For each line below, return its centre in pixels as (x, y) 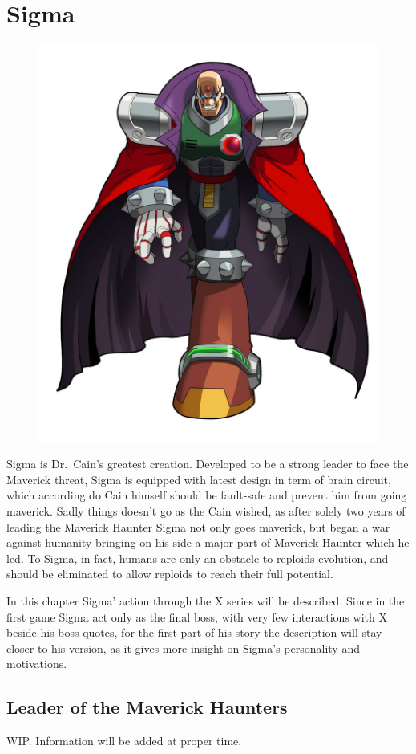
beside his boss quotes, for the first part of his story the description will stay (194, 632)
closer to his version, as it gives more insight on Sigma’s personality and (183, 648)
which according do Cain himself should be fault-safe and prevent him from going (207, 495)
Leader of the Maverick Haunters (147, 707)
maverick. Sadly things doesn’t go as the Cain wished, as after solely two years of (206, 511)
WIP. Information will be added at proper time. (124, 741)
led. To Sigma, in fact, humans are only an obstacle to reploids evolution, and (198, 558)
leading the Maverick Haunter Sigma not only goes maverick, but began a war (198, 526)
